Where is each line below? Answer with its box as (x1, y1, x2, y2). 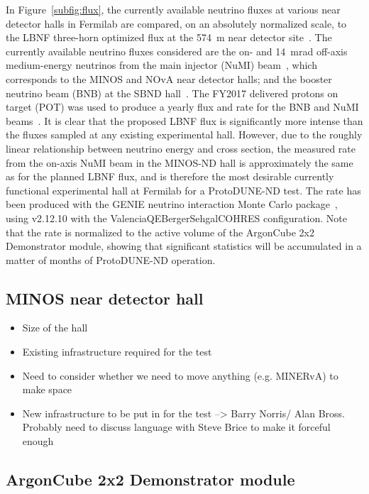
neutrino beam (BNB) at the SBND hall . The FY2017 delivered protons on (6, 85, 338, 100)
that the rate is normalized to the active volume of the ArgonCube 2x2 (6, 224, 314, 239)
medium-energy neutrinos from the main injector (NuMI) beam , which (6, 57, 317, 72)
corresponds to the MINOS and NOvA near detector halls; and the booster (6, 71, 332, 86)
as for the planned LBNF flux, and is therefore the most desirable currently (6, 169, 334, 184)
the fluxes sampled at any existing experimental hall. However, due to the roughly (6, 127, 363, 142)
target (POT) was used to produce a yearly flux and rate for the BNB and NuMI (6, 99, 359, 114)
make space (22, 382, 72, 397)
